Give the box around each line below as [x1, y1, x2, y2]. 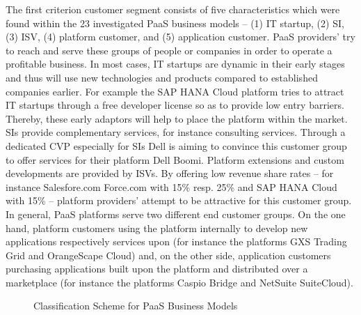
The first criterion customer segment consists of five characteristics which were [6, 2, 340, 16]
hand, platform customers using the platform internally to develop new [6, 220, 308, 235]
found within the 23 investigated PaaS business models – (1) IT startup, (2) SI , [6, 15, 344, 30]
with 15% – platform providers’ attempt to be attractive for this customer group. [6, 193, 352, 208]
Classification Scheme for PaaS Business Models [33, 298, 238, 313]
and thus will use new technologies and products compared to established [6, 70, 318, 84]
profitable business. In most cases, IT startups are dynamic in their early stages [6, 56, 345, 71]
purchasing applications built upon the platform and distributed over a [6, 261, 308, 276]
